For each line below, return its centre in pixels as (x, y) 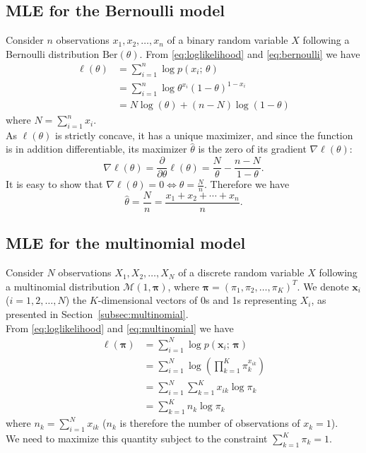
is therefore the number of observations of (210, 423)
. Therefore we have (247, 184)
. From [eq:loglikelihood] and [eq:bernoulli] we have (250, 53)
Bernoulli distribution (53, 53)
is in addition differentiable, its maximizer (96, 149)
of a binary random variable (228, 40)
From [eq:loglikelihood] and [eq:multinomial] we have (120, 328)
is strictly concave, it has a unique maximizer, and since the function (204, 135)
